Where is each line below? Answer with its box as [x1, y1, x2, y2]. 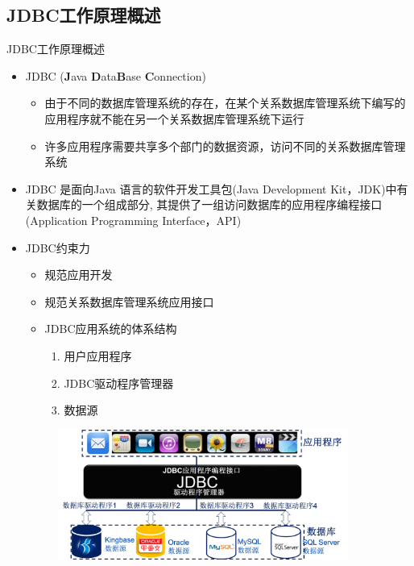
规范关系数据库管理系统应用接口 [44, 293, 214, 310]
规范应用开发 [44, 266, 113, 283]
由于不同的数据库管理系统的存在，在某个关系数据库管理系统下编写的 [44, 94, 406, 111]
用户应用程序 [64, 347, 132, 364]
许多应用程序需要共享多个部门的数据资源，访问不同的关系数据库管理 [44, 137, 406, 154]
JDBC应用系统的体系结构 [44, 320, 177, 337]
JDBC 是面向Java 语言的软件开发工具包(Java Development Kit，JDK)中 [25, 180, 397, 197]
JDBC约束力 [25, 239, 90, 256]
